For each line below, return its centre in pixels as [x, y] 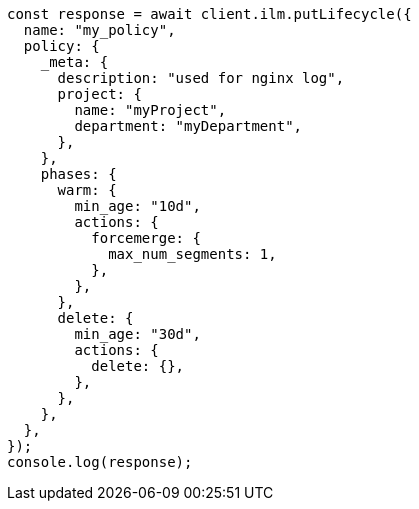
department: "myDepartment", [188, 126]
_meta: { [74, 62]
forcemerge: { [146, 238]
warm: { [87, 190]
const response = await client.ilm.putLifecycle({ [209, 14]
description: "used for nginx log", [201, 78]
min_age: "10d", [137, 206]
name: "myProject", [150, 110]
